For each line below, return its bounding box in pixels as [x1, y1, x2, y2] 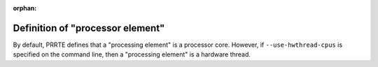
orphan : [13, 4, 37, 12]
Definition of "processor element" [13, 22, 165, 34]
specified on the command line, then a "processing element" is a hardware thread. [13, 50, 251, 59]
